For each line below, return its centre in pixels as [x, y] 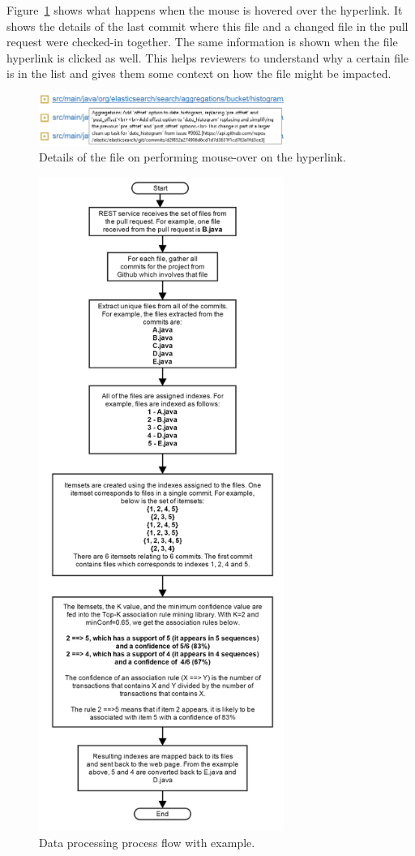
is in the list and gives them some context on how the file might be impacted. [199, 73]
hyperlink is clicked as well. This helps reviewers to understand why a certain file [208, 57]
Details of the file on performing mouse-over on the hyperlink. [193, 157]
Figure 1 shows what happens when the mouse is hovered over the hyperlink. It [205, 10]
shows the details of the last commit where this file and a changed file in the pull [207, 26]
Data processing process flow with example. [147, 842]
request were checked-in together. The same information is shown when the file [202, 42]
